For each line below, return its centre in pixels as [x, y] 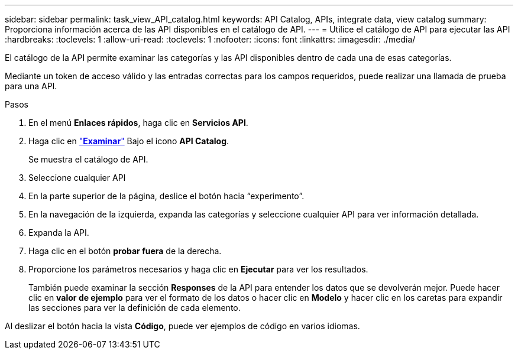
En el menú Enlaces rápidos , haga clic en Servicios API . [138, 123]
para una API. [31, 86]
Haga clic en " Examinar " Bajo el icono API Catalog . [129, 141]
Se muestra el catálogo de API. [88, 159]
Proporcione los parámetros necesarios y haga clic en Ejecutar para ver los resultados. [198, 269]
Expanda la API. [59, 233]
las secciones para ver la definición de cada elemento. [135, 308]
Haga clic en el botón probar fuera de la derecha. [125, 251]
